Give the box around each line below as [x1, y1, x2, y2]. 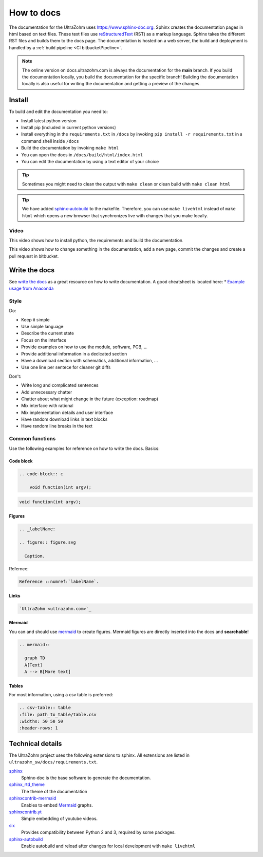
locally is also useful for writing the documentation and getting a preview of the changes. [22, 81, 201, 87]
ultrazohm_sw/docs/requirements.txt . [9, 759, 98, 765]
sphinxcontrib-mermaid [9, 795, 56, 801]
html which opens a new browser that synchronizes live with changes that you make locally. [22, 212, 208, 219]
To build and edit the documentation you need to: [9, 109, 108, 114]
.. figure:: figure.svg [19, 540, 76, 545]
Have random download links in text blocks [21, 416, 108, 422]
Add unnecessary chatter [21, 389, 73, 395]
